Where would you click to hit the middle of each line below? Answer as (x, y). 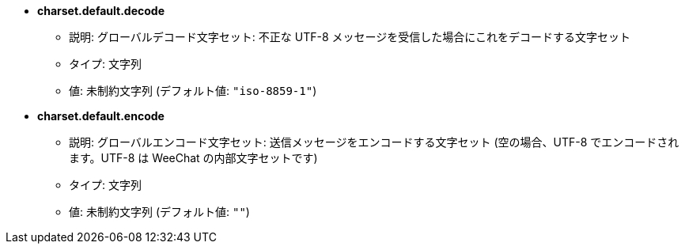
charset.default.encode (101, 116)
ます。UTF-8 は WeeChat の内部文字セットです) (193, 158)
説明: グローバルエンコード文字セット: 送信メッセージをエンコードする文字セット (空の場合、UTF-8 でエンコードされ (374, 142)
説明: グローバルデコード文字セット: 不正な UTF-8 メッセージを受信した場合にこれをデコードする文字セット (350, 37)
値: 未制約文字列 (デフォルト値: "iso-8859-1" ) (193, 91)
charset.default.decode (101, 11)
